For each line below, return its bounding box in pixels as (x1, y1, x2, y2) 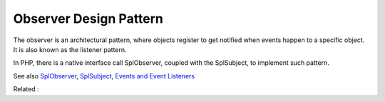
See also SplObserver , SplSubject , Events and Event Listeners (13, 71, 195, 80)
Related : (13, 85, 39, 93)
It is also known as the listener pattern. (13, 45, 128, 53)
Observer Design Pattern (13, 11, 164, 26)
